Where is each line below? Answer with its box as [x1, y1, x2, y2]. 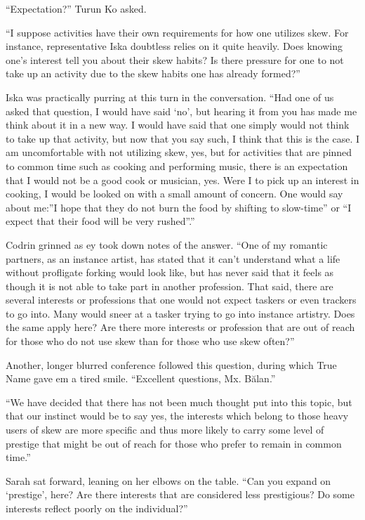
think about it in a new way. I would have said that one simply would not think [6, 117, 350, 132]
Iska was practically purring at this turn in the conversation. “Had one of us [6, 89, 334, 104]
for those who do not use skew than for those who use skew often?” [6, 334, 295, 349]
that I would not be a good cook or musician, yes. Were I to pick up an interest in [6, 172, 359, 187]
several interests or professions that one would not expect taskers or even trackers [6, 292, 357, 307]
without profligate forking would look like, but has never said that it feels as [6, 265, 334, 280]
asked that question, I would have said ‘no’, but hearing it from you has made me [6, 103, 357, 118]
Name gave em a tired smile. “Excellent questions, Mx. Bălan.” [6, 371, 276, 386]
